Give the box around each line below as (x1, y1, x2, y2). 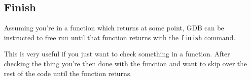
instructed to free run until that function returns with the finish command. (4, 32, 236, 42)
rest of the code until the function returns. (4, 68, 132, 78)
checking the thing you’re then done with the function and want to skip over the (4, 58, 247, 69)
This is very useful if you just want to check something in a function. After (4, 49, 230, 59)
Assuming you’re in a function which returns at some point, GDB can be (4, 23, 224, 33)
